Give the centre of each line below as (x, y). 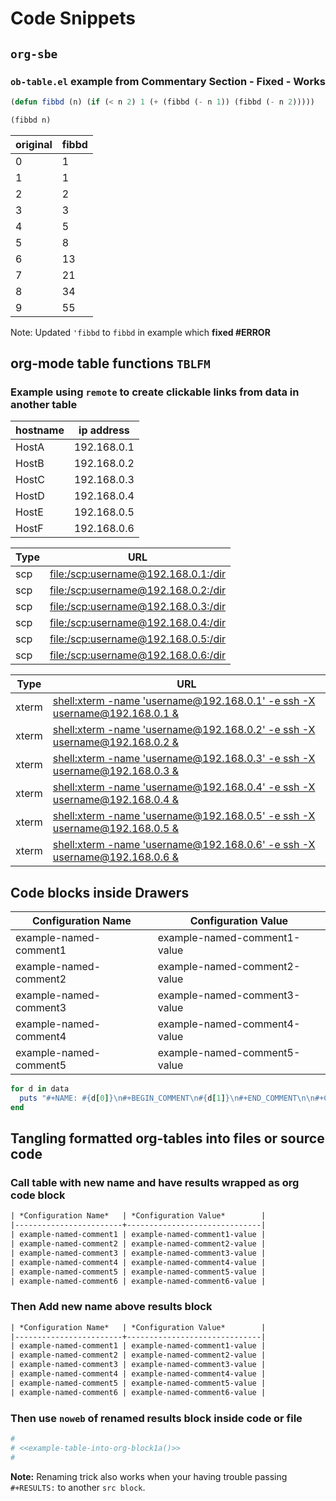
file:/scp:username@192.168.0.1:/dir (138, 574)
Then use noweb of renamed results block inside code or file (156, 1418)
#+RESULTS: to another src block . (78, 1487)
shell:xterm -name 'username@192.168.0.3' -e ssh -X (184, 759)
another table (44, 404)
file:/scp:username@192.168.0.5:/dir (138, 639)
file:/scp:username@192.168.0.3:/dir (138, 607)
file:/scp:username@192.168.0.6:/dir (138, 655)
